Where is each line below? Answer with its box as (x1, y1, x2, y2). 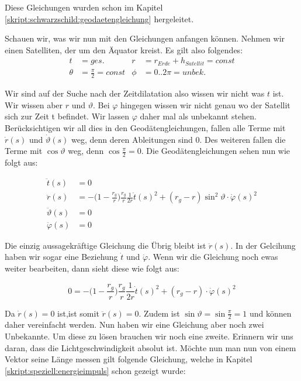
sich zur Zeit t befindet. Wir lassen (5, 110, 130, 122)
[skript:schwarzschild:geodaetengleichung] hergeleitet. (5, 12, 194, 25)
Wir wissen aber (5, 98, 63, 111)
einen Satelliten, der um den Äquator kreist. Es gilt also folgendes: (5, 43, 243, 56)
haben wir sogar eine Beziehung (5, 250, 118, 263)
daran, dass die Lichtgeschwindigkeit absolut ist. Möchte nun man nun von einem (5, 341, 296, 353)
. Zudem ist (139, 307, 180, 319)
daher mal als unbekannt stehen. (140, 110, 257, 122)
